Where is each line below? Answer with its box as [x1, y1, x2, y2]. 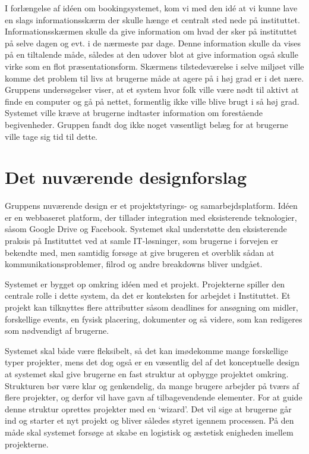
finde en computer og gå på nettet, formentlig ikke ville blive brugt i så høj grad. [5, 95, 299, 107]
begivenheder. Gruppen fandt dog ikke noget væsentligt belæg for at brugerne [5, 118, 288, 130]
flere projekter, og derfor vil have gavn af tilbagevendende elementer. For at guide [5, 391, 302, 403]
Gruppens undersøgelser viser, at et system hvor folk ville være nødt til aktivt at [5, 83, 299, 96]
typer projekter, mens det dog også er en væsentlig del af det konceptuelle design [5, 356, 299, 368]
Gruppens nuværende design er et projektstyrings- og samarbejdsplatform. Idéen [5, 199, 298, 212]
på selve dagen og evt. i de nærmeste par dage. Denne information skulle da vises [5, 36, 301, 49]
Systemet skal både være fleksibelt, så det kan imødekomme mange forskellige [5, 344, 288, 356]
